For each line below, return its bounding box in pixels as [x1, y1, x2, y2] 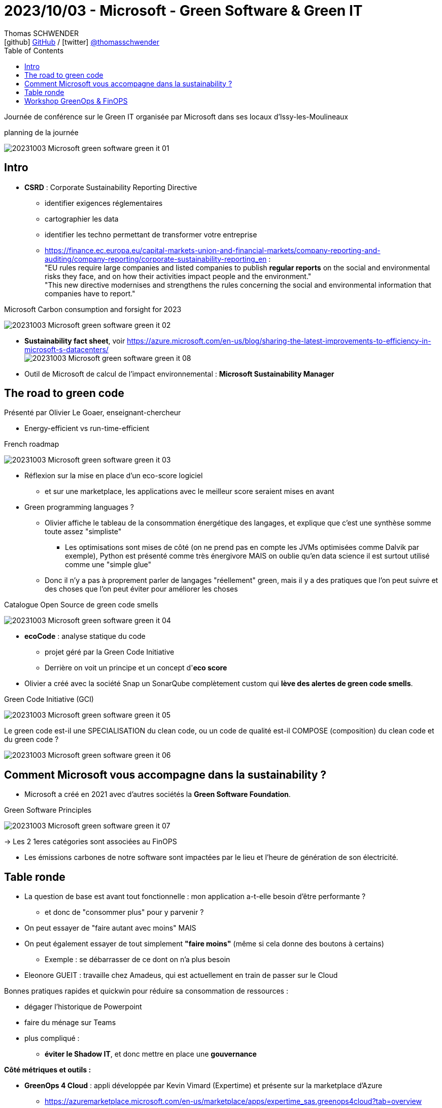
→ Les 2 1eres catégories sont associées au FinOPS [4, 837, 177, 846]
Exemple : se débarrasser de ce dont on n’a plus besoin [45, 955, 230, 964]
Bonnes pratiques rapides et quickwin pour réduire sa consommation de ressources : [4, 987, 288, 996]
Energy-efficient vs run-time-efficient [24, 424, 149, 433]
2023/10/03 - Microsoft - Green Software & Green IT [4, 2, 363, 19]
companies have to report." [45, 289, 135, 298]
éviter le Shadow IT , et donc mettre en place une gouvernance [45, 1050, 257, 1059]
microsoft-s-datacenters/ [24, 345, 109, 354]
